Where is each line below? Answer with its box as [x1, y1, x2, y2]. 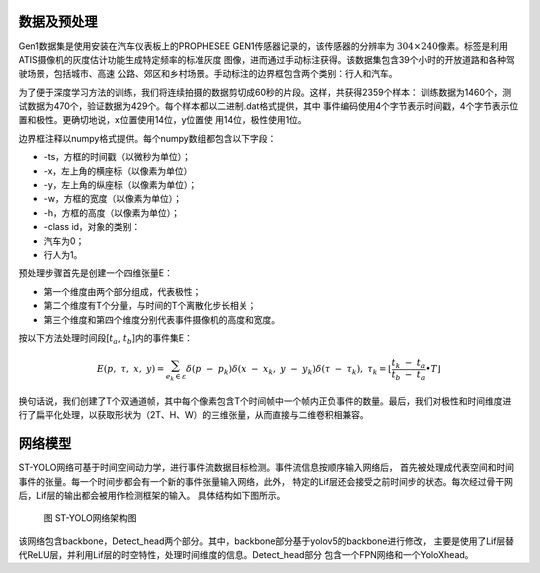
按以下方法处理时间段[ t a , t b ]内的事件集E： [18, 331, 194, 346]
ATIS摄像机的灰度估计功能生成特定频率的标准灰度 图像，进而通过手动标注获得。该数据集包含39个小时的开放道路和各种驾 [18, 53, 515, 65]
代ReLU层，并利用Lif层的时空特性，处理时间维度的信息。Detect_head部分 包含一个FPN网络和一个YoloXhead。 [18, 549, 474, 561]
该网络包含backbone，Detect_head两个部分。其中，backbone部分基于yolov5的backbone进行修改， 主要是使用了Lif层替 [18, 535, 515, 547]
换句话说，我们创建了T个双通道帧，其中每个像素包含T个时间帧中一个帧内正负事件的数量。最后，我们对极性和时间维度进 [18, 395, 512, 407]
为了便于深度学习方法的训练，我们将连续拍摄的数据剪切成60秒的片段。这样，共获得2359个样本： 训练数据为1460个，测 [18, 86, 512, 98]
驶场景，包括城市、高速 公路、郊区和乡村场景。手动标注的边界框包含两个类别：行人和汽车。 [18, 68, 398, 80]
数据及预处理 [18, 13, 98, 30]
